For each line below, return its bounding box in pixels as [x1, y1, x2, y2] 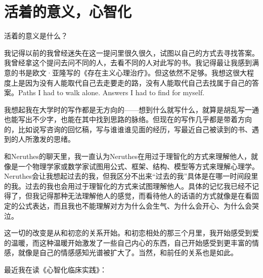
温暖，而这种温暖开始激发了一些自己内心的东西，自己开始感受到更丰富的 [11, 237, 252, 248]
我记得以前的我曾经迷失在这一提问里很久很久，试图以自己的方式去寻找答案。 [4, 47, 259, 58]
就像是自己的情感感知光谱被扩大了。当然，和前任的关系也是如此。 [18, 247, 238, 258]
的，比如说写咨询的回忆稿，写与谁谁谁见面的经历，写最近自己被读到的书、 [4, 124, 252, 134]
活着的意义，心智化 [4, 1, 132, 22]
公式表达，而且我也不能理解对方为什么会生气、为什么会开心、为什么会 [18, 201, 252, 211]
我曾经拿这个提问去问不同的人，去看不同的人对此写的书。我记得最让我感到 [4, 57, 252, 68]
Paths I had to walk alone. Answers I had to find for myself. [18, 87, 205, 98]
